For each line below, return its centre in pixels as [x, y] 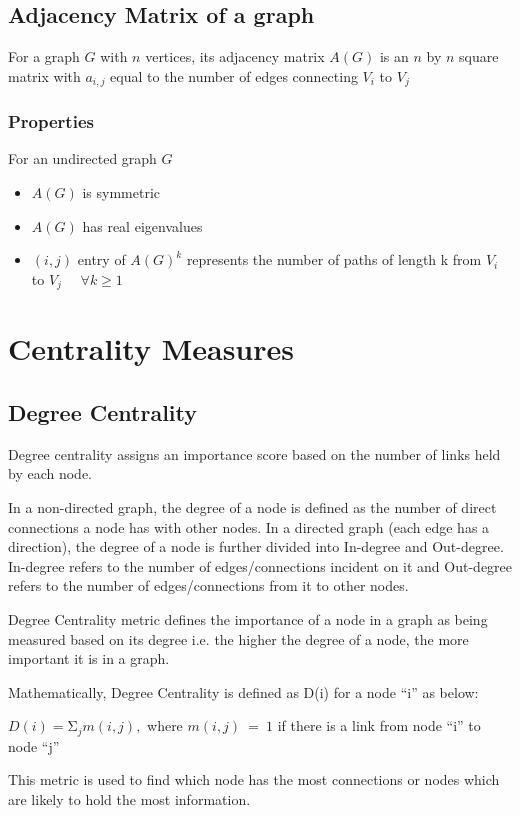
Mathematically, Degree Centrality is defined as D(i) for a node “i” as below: [243, 691]
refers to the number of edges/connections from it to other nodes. [208, 585]
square [479, 56]
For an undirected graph [82, 158]
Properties [51, 121]
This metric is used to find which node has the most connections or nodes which [254, 779]
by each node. [50, 473]
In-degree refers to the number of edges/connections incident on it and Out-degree [260, 565]
